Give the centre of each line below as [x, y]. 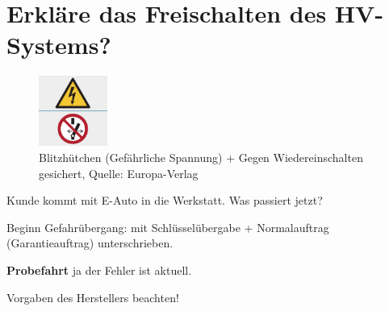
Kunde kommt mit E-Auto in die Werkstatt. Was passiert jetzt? [165, 200]
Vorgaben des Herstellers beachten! [93, 297]
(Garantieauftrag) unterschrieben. [90, 243]
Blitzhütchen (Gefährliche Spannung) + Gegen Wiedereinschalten [201, 157]
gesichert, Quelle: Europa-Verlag [119, 173]
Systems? [59, 45]
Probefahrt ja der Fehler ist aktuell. [99, 270]
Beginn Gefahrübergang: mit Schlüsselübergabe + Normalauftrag [168, 227]
